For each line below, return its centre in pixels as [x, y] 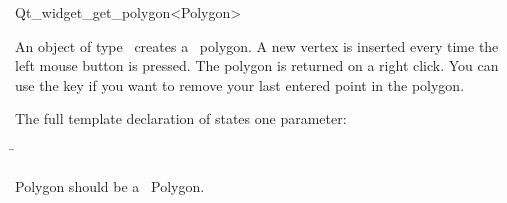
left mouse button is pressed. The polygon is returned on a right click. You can [257, 65]
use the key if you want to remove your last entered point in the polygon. [240, 84]
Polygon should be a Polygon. [110, 185]
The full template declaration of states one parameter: [181, 118]
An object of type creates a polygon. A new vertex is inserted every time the [257, 45]
